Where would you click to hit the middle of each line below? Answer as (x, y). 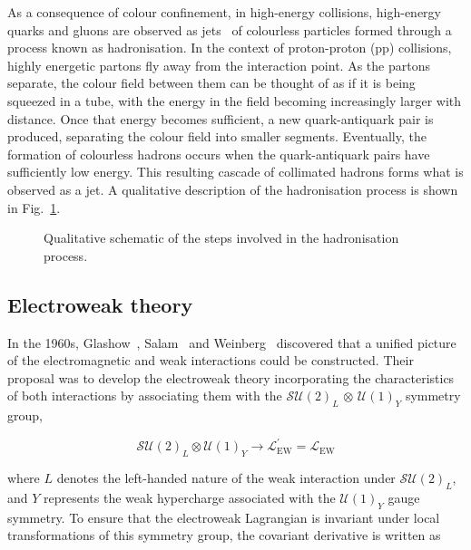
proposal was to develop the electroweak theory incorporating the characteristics (231, 377)
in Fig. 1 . (34, 207)
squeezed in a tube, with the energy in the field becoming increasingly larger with (235, 100)
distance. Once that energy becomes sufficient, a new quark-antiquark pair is (221, 118)
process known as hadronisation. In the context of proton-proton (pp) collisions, (230, 48)
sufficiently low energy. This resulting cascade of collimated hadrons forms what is (235, 172)
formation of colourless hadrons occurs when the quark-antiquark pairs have (219, 154)
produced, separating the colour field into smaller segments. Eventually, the (217, 136)
